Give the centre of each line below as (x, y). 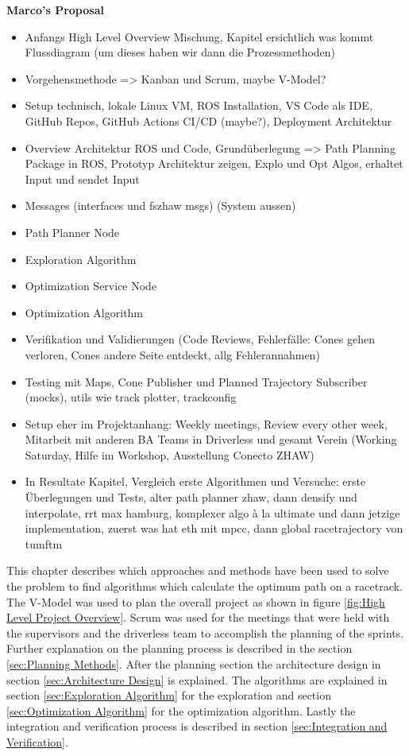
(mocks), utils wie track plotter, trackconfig (131, 397)
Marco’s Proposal (55, 10)
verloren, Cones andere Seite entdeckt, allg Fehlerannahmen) (172, 354)
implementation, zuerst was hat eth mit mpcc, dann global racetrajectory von (214, 528)
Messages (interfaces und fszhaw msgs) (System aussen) (160, 205)
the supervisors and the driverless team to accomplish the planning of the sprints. (205, 632)
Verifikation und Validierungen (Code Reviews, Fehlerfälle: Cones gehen (200, 339)
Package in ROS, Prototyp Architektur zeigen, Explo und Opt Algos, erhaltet (214, 163)
